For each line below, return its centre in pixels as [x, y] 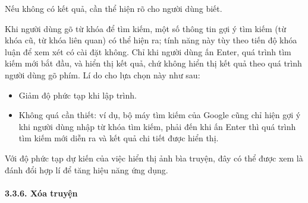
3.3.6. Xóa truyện [41, 193]
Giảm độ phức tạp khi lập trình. [78, 95]
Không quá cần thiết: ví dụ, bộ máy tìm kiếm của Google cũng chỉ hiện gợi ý [160, 115]
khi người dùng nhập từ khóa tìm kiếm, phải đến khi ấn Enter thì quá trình [157, 126]
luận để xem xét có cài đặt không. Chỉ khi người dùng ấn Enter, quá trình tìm [148, 51]
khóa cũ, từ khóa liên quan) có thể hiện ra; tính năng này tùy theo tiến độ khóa [151, 40]
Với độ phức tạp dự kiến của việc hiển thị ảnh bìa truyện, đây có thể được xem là [154, 158]
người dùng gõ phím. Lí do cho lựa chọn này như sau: [103, 74]
